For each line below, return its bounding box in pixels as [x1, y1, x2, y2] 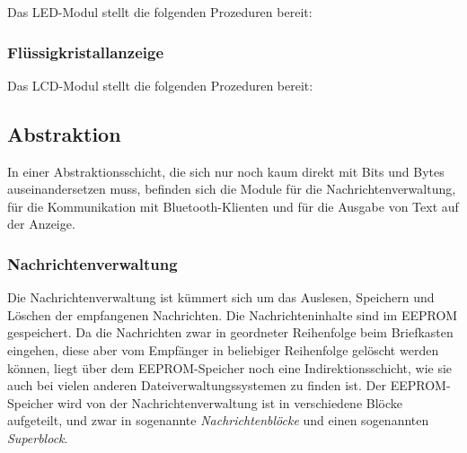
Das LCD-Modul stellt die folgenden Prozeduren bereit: [7, 75, 313, 94]
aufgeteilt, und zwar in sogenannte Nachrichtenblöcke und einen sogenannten [7, 411, 429, 430]
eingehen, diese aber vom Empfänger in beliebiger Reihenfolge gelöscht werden [7, 340, 439, 359]
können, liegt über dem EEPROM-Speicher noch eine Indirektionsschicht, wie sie [7, 358, 453, 377]
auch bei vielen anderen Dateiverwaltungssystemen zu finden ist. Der [7, 376, 386, 395]
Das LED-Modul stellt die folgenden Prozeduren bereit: [7, 3, 313, 21]
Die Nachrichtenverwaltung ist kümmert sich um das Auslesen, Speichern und [7, 288, 435, 307]
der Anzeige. [7, 214, 75, 233]
